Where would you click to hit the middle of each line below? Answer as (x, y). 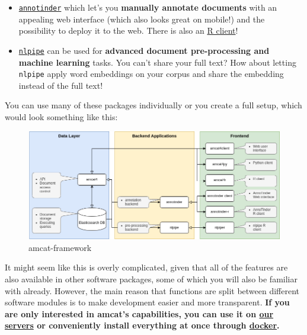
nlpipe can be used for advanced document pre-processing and (144, 50)
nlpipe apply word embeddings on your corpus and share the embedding (151, 74)
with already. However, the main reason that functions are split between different (152, 290)
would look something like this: (61, 116)
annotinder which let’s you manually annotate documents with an (148, 7)
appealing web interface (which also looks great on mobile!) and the (142, 19)
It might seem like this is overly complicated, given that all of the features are (146, 267)
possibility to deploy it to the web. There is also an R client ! (128, 30)
